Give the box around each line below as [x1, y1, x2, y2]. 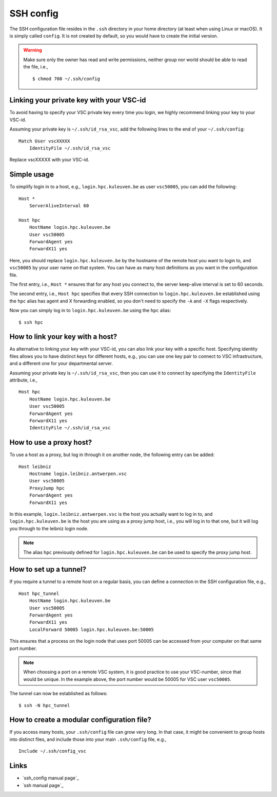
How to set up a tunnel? [9, 565, 87, 574]
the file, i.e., [23, 64, 48, 70]
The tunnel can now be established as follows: [9, 691, 108, 697]
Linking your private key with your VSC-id [9, 96, 146, 105]
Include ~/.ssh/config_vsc [18, 748, 87, 754]
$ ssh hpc [18, 319, 43, 325]
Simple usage [9, 170, 54, 179]
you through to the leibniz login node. [9, 525, 89, 532]
